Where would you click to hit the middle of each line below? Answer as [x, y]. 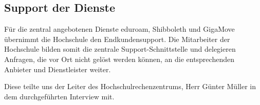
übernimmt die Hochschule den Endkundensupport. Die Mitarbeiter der [117, 39]
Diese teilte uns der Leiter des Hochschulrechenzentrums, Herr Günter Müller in [130, 86]
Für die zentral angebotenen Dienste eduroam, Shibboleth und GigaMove [119, 29]
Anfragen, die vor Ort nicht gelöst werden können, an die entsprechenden [119, 59]
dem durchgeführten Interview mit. [59, 96]
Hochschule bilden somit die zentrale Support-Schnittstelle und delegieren [120, 49]
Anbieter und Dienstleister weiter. [58, 69]
